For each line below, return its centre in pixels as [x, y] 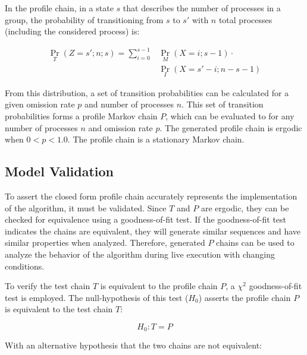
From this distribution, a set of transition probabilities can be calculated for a [147, 92]
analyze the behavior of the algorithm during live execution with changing [140, 254]
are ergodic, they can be [245, 207]
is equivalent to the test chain [59, 309]
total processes [245, 19]
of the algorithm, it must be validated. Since [86, 207]
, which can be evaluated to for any [230, 115]
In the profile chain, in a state [59, 8]
